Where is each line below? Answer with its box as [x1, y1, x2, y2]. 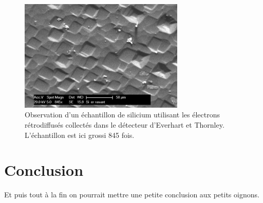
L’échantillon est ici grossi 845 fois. [25, 129, 135, 140]
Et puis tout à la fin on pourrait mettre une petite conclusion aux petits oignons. [4, 189, 259, 200]
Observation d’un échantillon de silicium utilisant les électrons [25, 109, 220, 120]
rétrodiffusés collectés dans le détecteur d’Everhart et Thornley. [25, 119, 224, 130]
